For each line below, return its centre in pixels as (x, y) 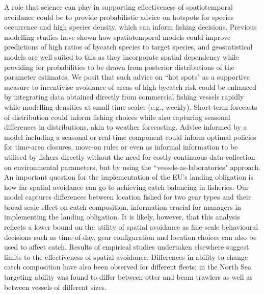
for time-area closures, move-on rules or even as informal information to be (121, 147)
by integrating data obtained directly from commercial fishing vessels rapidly (124, 97)
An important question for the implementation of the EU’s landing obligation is (129, 177)
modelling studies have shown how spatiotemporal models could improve (117, 36)
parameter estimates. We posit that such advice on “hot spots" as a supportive (127, 77)
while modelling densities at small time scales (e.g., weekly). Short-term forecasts (131, 106)
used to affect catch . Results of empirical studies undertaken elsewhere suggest (127, 247)
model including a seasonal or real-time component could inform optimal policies (130, 137)
